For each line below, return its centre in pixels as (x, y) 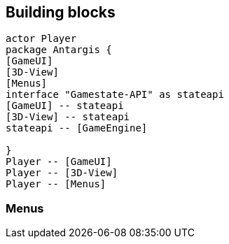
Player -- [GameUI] (59, 162)
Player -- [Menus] (56, 184)
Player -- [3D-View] (62, 173)
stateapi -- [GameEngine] (77, 128)
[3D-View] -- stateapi (68, 117)
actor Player (41, 39)
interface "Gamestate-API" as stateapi (115, 95)
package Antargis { (59, 50)
